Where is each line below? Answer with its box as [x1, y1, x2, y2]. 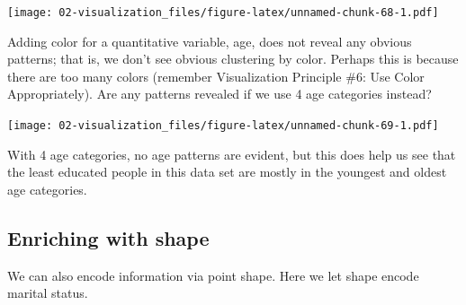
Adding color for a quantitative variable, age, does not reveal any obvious [7, 31, 412, 50]
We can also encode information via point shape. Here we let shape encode [7, 266, 419, 284]
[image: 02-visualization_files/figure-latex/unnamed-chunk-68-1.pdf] [7, 6, 439, 19]
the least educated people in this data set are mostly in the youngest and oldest [7, 162, 447, 181]
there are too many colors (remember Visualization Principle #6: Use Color [7, 66, 425, 85]
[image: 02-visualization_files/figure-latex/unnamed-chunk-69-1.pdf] [7, 119, 439, 133]
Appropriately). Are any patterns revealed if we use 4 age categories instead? [7, 84, 432, 103]
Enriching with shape [7, 223, 210, 251]
